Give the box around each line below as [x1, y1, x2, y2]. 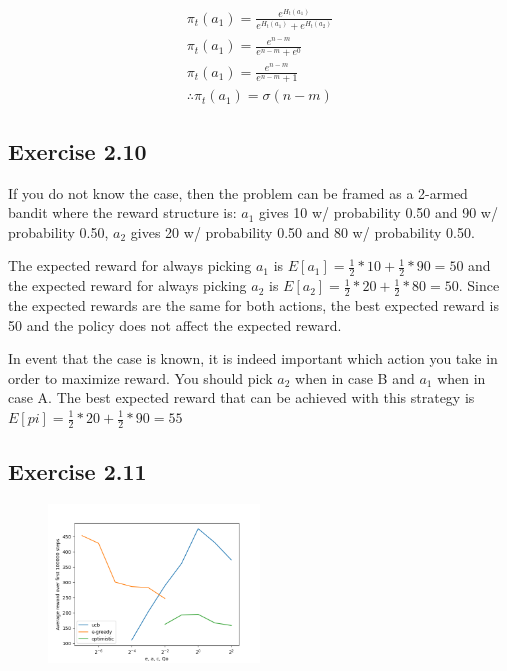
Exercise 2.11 [8, 456, 147, 487]
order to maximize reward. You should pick [8, 367, 273, 388]
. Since [458, 275, 500, 296]
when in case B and [295, 367, 415, 388]
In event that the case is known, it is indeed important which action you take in [8, 348, 498, 369]
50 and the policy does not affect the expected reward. [8, 314, 342, 335]
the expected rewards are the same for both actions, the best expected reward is [8, 295, 499, 316]
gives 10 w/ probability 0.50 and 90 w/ [259, 202, 498, 223]
